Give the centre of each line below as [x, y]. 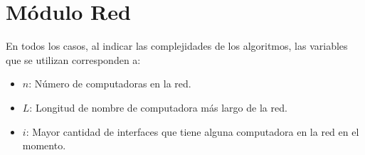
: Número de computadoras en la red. [110, 84]
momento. [44, 145]
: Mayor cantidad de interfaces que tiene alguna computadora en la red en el [192, 131]
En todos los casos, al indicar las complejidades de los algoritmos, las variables [177, 46]
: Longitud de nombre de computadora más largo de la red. [158, 107]
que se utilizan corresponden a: [73, 59]
